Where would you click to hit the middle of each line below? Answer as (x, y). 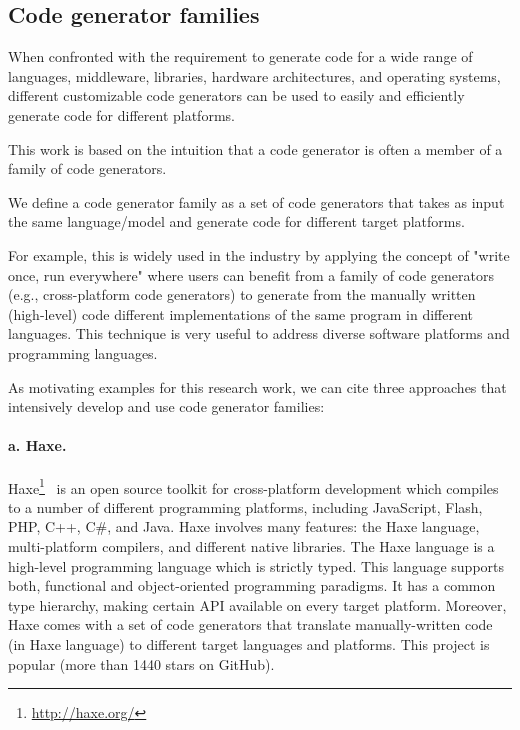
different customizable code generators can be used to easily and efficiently (236, 95)
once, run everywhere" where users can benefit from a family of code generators (251, 274)
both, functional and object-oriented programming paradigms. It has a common (252, 585)
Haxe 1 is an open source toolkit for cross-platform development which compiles (253, 486)
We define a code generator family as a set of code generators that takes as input (256, 201)
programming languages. (83, 352)
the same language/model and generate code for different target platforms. (236, 221)
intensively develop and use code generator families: (166, 406)
